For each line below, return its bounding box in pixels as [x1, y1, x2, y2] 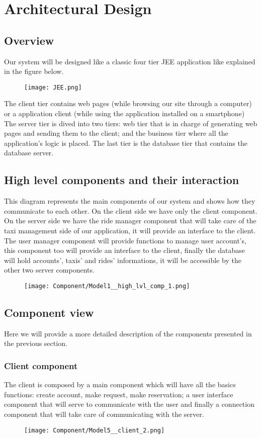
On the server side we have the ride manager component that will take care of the [4, 215, 256, 226]
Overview [4, 32, 54, 48]
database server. [4, 147, 54, 158]
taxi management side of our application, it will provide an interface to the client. [4, 225, 256, 235]
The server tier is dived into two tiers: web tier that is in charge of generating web [4, 118, 257, 128]
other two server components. [4, 265, 95, 275]
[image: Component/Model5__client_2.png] [24, 426, 165, 434]
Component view [4, 304, 94, 320]
